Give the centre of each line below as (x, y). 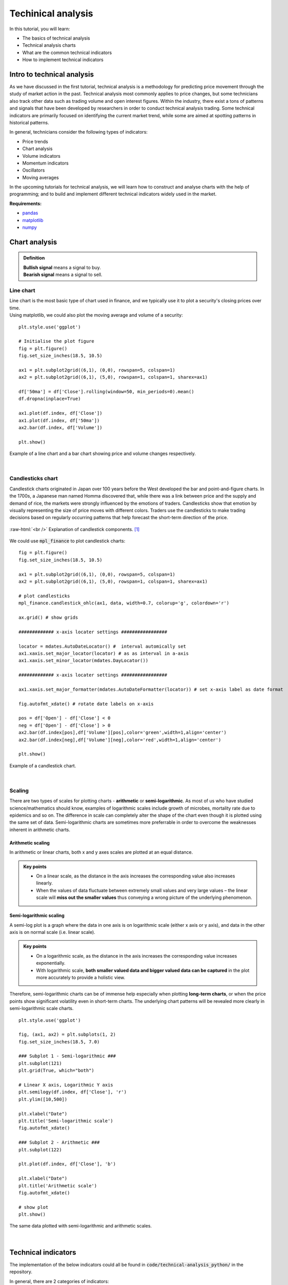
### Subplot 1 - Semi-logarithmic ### (67, 1056)
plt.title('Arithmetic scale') (58, 1186)
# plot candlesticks (44, 596)
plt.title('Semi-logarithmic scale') (66, 1121)
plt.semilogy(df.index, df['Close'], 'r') (73, 1092)
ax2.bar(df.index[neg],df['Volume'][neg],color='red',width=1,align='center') (120, 740)
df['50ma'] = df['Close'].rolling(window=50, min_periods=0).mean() (106, 392)
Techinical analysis (51, 13)
